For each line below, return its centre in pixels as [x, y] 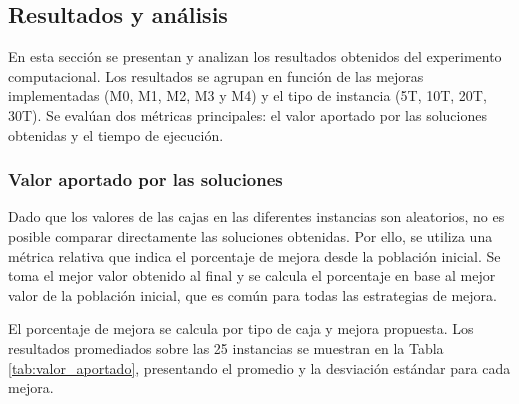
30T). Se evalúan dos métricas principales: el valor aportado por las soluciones [247, 114]
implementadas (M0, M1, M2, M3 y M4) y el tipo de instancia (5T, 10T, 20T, [247, 95]
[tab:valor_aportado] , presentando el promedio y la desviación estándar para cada [259, 367]
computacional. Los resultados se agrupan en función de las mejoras [216, 75]
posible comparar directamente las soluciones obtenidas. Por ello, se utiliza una [250, 235]
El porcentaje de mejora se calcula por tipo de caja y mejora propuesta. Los [241, 328]
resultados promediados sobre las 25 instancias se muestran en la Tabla [226, 347]
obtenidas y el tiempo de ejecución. [116, 134]
